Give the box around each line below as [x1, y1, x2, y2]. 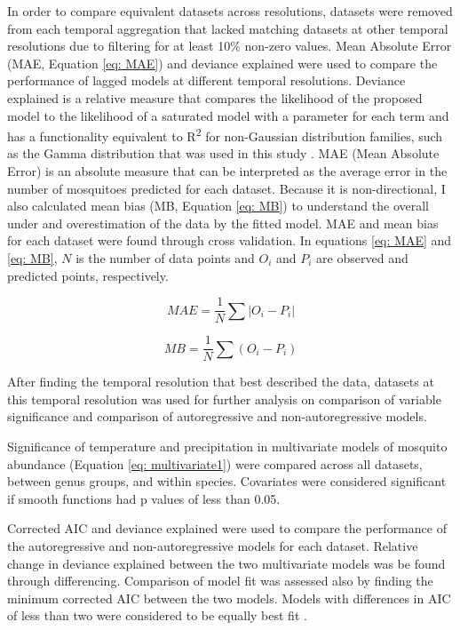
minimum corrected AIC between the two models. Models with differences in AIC [7, 588, 451, 607]
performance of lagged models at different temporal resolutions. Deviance [7, 71, 406, 90]
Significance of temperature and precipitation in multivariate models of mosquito [7, 437, 448, 456]
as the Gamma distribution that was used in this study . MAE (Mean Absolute [7, 144, 440, 163]
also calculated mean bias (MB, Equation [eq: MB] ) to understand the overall [7, 196, 429, 215]
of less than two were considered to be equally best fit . [7, 606, 307, 625]
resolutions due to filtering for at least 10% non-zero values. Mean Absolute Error [7, 36, 452, 55]
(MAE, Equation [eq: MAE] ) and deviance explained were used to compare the [7, 53, 438, 72]
